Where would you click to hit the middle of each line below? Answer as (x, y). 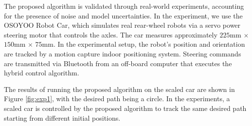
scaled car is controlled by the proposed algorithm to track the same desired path (125, 108)
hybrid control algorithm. (42, 73)
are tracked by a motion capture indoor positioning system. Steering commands (123, 53)
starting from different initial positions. (62, 117)
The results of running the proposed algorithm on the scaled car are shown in (119, 89)
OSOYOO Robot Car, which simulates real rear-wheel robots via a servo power (122, 25)
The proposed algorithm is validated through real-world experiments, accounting (124, 6)
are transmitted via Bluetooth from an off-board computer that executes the (118, 63)
